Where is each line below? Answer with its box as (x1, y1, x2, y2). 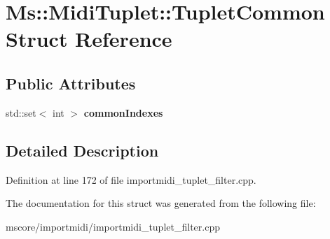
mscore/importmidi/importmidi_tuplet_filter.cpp (6, 219, 220, 233)
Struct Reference (6, 24, 172, 53)
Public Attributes (6, 72, 136, 94)
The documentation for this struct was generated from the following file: (6, 196, 316, 210)
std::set (6, 105, 36, 119)
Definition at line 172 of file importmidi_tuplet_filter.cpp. (6, 172, 256, 187)
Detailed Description (6, 139, 159, 161)
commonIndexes (83, 105, 163, 119)
